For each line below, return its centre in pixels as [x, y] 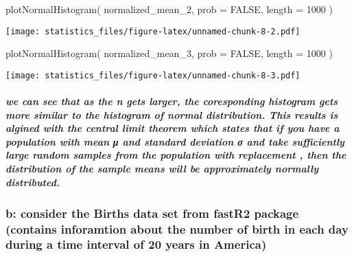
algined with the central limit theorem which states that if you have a [173, 128]
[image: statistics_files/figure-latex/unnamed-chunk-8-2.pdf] [153, 31]
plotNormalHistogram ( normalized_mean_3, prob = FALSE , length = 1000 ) [169, 53]
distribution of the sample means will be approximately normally [162, 169]
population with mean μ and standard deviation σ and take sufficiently [175, 141]
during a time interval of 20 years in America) [136, 244]
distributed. [33, 182]
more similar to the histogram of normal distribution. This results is [172, 114]
